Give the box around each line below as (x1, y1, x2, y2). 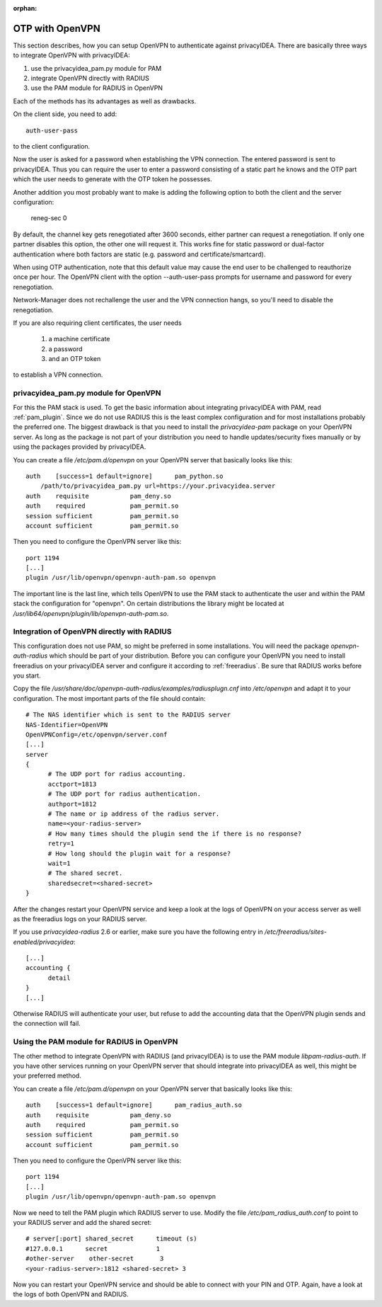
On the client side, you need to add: (13, 110, 117, 118)
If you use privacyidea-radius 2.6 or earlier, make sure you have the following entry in (13, 928, 263, 936)
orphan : (13, 4, 37, 12)
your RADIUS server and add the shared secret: (13, 1218, 152, 1227)
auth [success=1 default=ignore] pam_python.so (25, 472, 224, 480)
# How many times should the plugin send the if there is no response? (47, 829, 302, 838)
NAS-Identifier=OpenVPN (25, 721, 108, 729)
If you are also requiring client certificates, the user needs (13, 319, 182, 327)
